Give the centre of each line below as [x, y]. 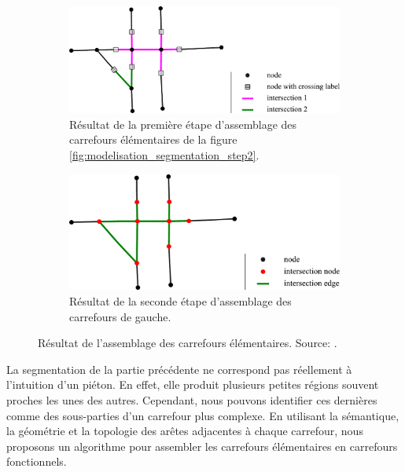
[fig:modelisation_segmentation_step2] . [164, 154]
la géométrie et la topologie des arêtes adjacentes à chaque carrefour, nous [185, 431]
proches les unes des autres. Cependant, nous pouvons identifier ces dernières [192, 399]
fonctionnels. [37, 461]
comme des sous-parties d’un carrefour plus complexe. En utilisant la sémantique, [203, 415]
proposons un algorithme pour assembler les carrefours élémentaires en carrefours [202, 446]
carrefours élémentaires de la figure [153, 139]
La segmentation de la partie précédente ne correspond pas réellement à [179, 369]
